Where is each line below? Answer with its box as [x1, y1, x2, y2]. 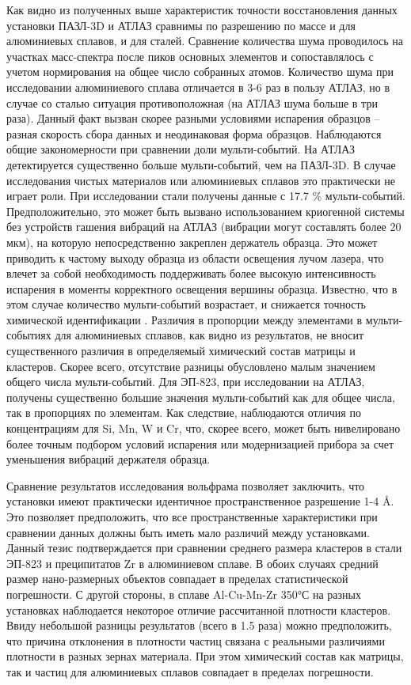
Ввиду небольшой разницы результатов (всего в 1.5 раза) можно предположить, [6, 617, 392, 634]
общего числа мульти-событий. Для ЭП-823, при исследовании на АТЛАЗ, [6, 373, 365, 390]
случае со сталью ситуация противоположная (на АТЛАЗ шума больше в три [6, 94, 378, 111]
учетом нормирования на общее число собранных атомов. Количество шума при [6, 63, 394, 80]
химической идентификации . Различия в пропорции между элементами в [6, 311, 363, 327]
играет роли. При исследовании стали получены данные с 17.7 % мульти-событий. [6, 187, 405, 204]
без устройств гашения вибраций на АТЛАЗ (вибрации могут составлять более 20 [6, 218, 401, 235]
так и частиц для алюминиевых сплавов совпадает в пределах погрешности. [6, 663, 374, 679]
